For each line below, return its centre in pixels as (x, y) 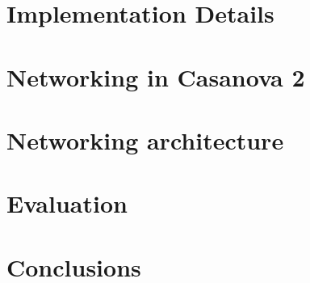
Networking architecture (145, 139)
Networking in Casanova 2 (156, 76)
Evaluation (67, 203)
